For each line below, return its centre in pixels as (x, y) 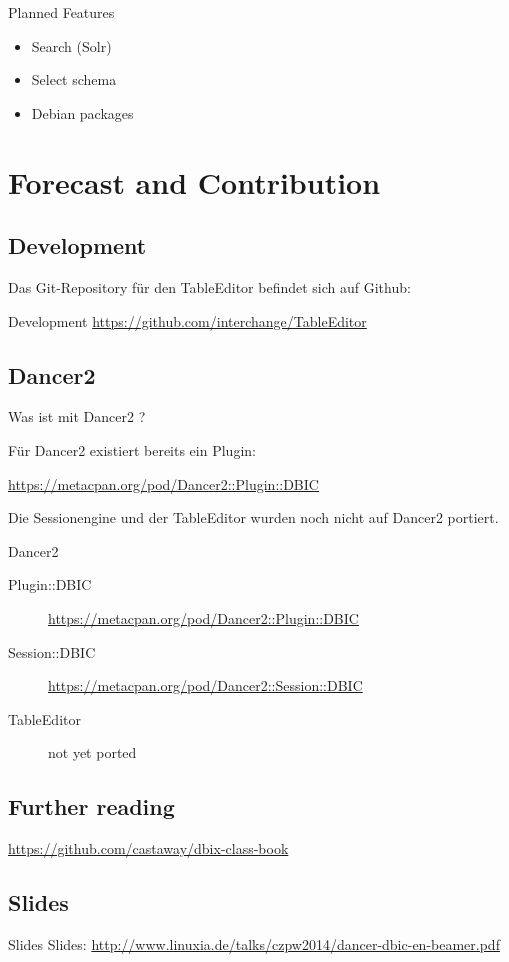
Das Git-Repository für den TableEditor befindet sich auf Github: (209, 286)
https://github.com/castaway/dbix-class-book (148, 848)
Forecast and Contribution (194, 181)
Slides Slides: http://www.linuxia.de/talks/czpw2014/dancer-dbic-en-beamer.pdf (254, 943)
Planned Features (61, 12)
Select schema (74, 79)
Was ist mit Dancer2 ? (77, 416)
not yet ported (92, 752)
